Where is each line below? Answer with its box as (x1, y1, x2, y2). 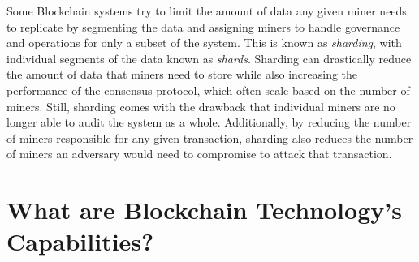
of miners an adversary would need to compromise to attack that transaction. (6, 145, 392, 162)
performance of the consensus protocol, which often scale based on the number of (6, 81, 410, 98)
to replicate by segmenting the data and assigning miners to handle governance (6, 18, 400, 35)
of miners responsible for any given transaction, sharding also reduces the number (6, 129, 413, 146)
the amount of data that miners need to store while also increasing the (6, 66, 358, 83)
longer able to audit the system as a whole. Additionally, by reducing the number (6, 114, 412, 131)
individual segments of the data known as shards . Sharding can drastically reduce (6, 49, 412, 67)
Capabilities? (6, 225, 154, 258)
